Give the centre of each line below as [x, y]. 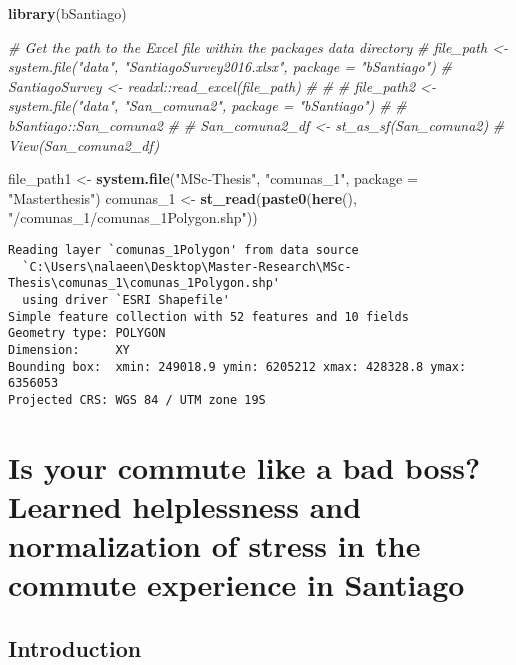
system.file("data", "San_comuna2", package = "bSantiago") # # [207, 105]
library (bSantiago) [67, 13]
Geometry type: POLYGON [87, 333]
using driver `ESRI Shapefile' [126, 299]
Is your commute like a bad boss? [244, 466]
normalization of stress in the [214, 545]
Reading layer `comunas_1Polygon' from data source [183, 249]
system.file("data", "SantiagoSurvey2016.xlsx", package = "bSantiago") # [230, 66]
